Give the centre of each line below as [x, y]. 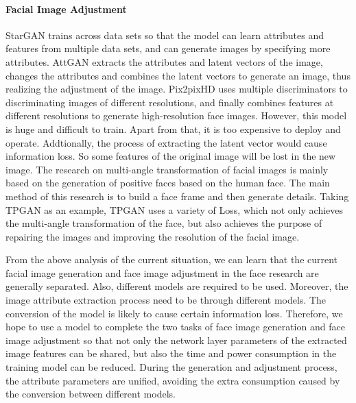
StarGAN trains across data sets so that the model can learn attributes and [165, 35]
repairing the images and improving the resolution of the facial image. [153, 236]
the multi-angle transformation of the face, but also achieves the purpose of [164, 223]
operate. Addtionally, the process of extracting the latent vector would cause [166, 142]
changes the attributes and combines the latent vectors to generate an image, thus [178, 75]
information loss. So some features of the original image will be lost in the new [171, 156]
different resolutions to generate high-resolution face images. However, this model [176, 115]
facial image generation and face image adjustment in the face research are [162, 272]
